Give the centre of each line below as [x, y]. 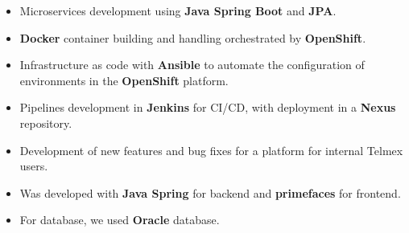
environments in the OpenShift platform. [124, 80]
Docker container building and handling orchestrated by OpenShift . [193, 37]
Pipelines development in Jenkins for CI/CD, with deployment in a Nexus [208, 107]
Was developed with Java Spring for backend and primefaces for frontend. [210, 192]
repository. [46, 123]
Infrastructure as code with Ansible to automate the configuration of [192, 65]
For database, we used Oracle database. [120, 220]
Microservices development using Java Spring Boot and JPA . [178, 10]
